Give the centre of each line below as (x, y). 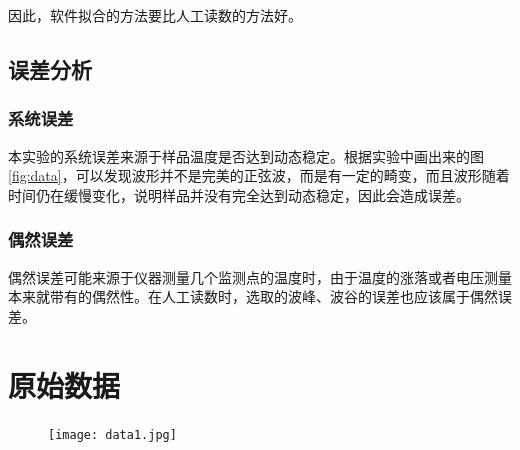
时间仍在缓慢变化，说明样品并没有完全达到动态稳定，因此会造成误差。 (239, 194)
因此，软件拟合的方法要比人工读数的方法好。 (155, 15)
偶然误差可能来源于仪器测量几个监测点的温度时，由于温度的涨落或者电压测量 (260, 276)
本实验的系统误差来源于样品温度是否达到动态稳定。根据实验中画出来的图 (246, 155)
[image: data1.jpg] (112, 434)
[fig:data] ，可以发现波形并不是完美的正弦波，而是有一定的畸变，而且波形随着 (259, 175)
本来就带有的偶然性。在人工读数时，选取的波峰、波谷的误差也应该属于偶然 (253, 296)
